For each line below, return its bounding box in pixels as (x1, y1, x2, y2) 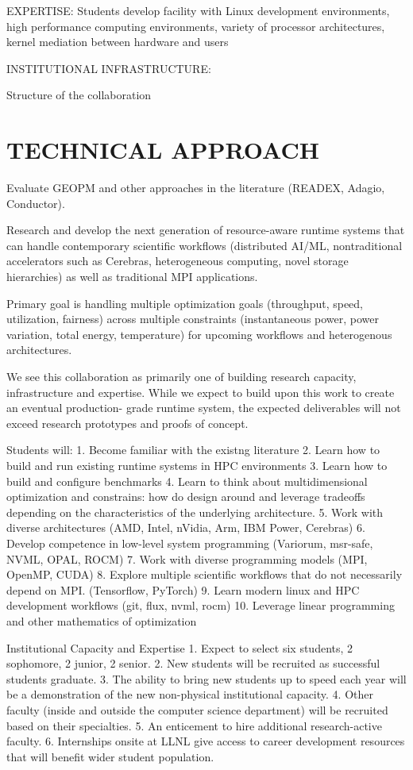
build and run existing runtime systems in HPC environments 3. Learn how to (6, 457, 388, 473)
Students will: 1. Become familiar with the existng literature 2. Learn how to (6, 441, 380, 458)
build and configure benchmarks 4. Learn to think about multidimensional (6, 472, 368, 489)
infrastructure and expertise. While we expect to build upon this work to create (6, 383, 395, 400)
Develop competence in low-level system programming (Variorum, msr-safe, (6, 534, 373, 551)
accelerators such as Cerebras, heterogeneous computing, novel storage (6, 252, 349, 269)
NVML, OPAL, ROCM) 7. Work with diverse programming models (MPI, (6, 550, 368, 567)
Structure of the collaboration (6, 87, 152, 103)
